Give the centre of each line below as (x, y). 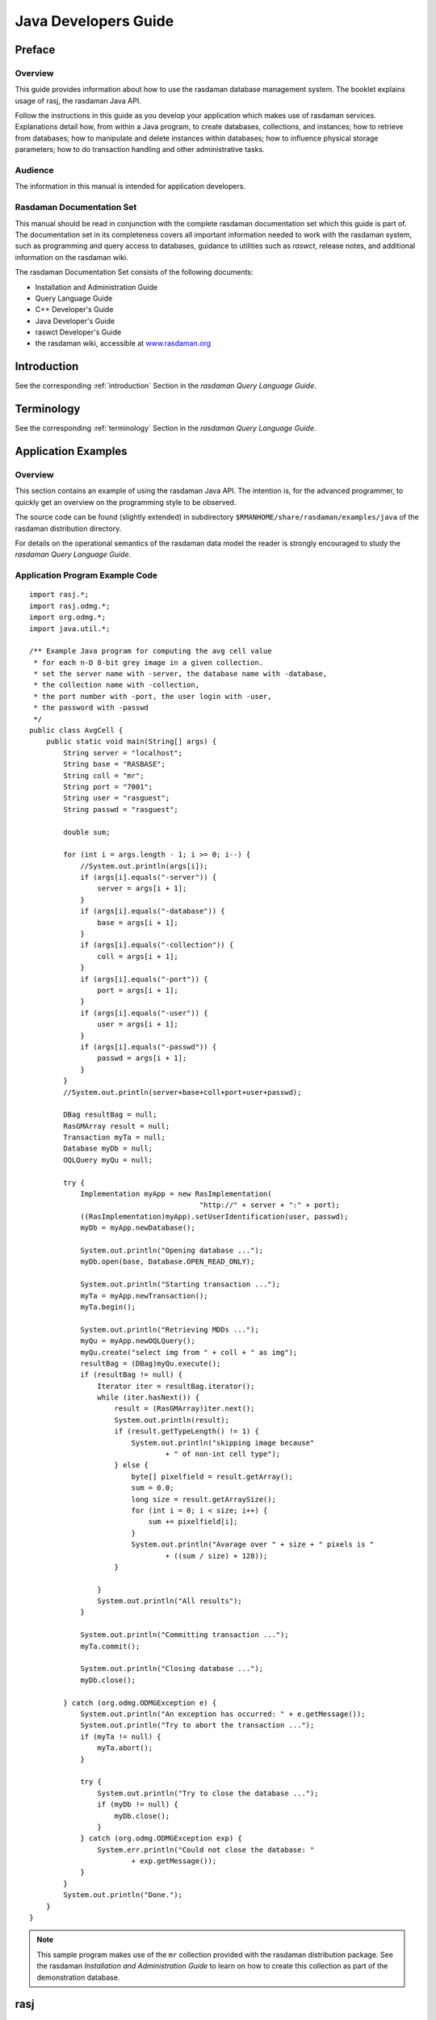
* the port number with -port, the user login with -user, (153, 696)
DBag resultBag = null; (110, 1115)
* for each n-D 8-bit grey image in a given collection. (149, 662)
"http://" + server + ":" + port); (270, 1205)
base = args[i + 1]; (138, 922)
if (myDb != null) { (138, 1805)
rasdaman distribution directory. (68, 528)
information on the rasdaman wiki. (71, 257)
